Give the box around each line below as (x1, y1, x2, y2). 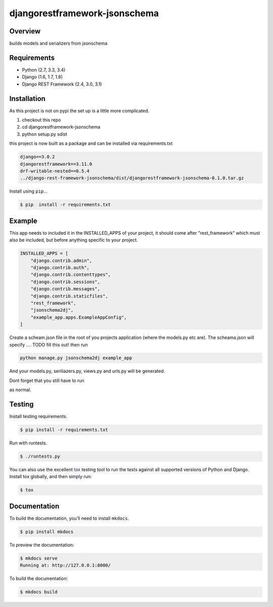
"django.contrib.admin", (30, 257, 93, 263)
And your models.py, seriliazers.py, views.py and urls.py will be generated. (9, 368, 165, 374)
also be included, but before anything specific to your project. (9, 237, 139, 243)
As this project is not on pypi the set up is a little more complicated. (9, 107, 149, 113)
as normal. (9, 387, 31, 393)
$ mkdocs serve (20, 555, 58, 561)
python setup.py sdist (22, 131, 68, 137)
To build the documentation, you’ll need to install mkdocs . (9, 515, 129, 521)
